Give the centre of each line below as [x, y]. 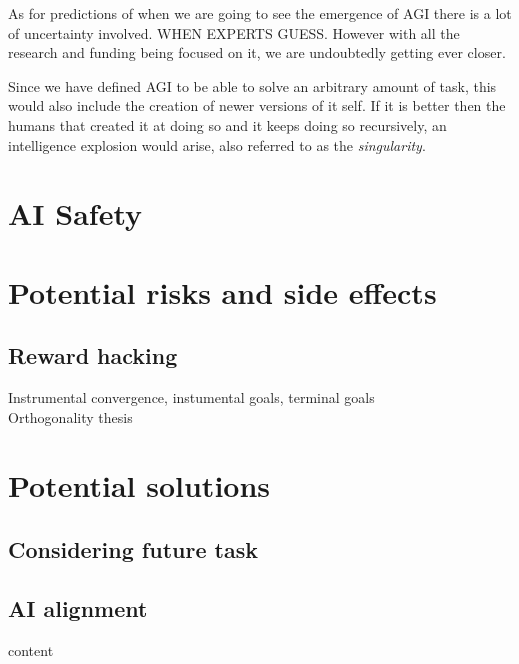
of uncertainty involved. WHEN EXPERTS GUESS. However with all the [234, 32]
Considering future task [133, 549]
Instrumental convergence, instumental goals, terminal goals [191, 397]
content [31, 649]
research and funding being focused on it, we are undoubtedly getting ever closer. [257, 52]
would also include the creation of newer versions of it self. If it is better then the [257, 105]
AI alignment [78, 607]
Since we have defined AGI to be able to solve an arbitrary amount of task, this [252, 85]
